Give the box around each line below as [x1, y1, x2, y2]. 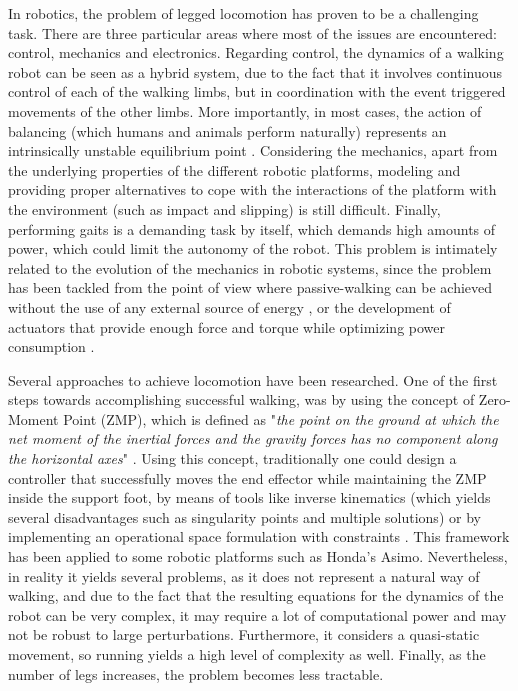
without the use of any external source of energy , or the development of [8, 296, 451, 317]
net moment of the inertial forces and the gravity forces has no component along [8, 428, 498, 449]
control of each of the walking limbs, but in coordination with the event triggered [8, 81, 506, 102]
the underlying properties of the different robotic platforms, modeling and [8, 159, 461, 180]
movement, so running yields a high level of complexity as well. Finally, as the [8, 644, 486, 664]
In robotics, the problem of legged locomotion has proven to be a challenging [8, 3, 479, 23]
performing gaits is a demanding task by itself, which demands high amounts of [8, 218, 496, 239]
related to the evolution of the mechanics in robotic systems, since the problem [8, 257, 492, 278]
